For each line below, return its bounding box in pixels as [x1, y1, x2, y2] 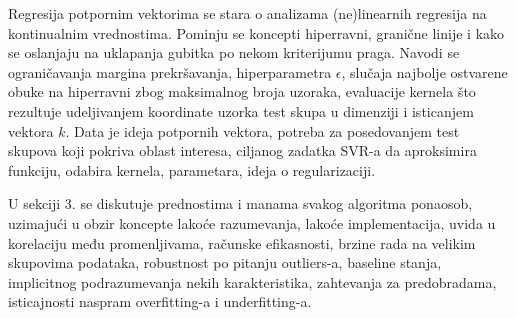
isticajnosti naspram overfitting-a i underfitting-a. [8, 291, 312, 312]
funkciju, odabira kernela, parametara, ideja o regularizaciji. [8, 159, 376, 180]
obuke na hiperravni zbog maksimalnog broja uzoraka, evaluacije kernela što [8, 81, 476, 102]
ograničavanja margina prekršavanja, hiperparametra [8, 61, 332, 82]
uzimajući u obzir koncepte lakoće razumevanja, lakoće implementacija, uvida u [8, 212, 496, 233]
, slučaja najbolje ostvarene [341, 61, 508, 82]
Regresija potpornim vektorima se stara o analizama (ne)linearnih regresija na [8, 3, 487, 23]
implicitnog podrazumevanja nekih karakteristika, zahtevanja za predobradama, [8, 271, 497, 292]
